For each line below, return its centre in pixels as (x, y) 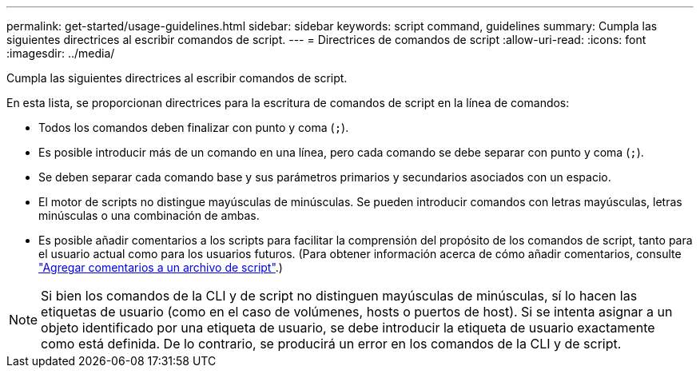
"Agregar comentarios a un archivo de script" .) (161, 267)
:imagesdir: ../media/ (61, 53)
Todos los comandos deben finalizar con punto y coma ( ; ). (194, 127)
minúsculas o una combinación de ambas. (149, 215)
